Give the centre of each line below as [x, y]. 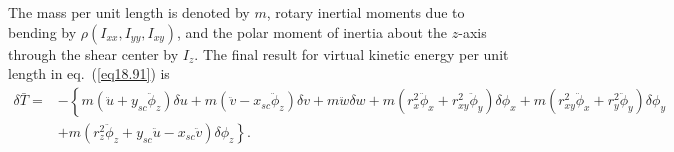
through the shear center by [93, 53]
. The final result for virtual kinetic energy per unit [351, 53]
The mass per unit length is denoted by [129, 12]
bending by [42, 31]
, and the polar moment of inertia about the [312, 31]
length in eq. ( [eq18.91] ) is [89, 73]
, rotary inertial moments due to [365, 12]
